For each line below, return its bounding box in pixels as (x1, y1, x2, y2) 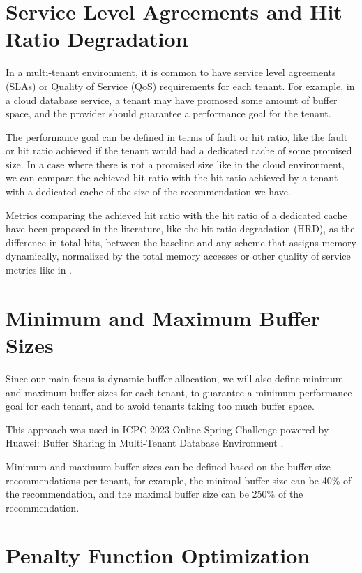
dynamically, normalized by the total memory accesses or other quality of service (6, 248, 351, 263)
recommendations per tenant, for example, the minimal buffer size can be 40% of (6, 472, 352, 487)
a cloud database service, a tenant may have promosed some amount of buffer (6, 92, 338, 107)
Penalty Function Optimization (6, 541, 310, 570)
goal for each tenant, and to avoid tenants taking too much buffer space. (6, 399, 315, 413)
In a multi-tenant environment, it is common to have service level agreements (6, 65, 336, 80)
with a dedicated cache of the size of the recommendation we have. (6, 184, 291, 199)
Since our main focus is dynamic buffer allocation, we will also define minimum (6, 371, 344, 385)
